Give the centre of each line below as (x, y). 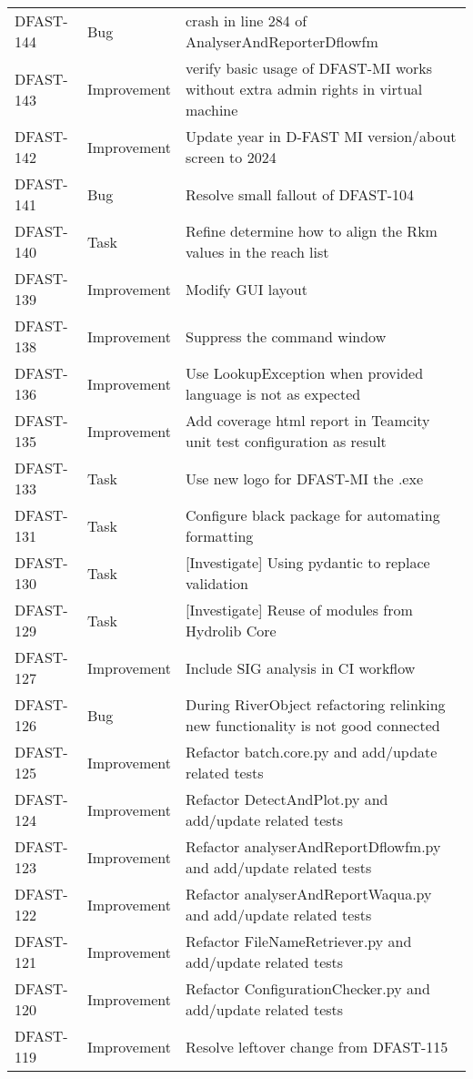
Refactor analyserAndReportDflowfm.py (313, 846)
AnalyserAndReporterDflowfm (282, 41)
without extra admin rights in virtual (304, 89)
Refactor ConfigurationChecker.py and (308, 988)
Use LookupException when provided (305, 373)
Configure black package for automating (313, 515)
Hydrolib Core (231, 631)
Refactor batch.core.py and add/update (312, 752)
